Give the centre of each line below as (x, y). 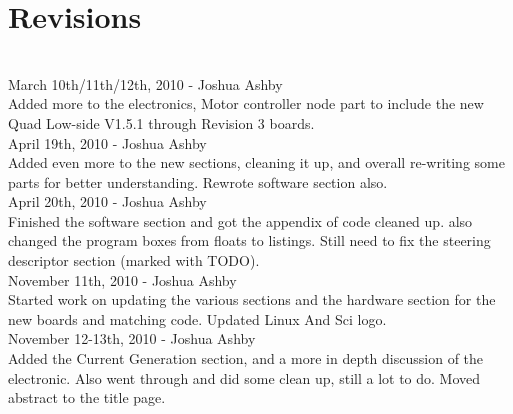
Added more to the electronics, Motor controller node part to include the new (246, 103)
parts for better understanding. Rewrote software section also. (198, 181)
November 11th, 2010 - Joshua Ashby (122, 279)
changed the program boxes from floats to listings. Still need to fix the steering (249, 240)
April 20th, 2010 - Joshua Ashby (107, 201)
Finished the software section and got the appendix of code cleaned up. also (240, 220)
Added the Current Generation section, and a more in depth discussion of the (246, 358)
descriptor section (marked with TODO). (134, 260)
